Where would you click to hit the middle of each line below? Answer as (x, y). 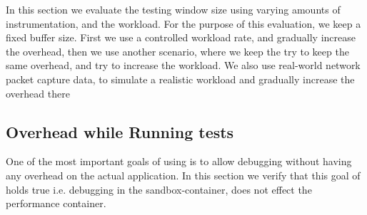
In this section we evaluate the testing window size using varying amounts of (173, 9)
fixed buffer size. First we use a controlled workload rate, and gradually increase (181, 37)
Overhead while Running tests (120, 131)
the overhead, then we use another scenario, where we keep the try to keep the (177, 51)
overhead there (38, 93)
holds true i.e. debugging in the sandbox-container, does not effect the (159, 189)
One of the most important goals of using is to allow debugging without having (179, 161)
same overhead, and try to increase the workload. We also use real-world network (183, 65)
